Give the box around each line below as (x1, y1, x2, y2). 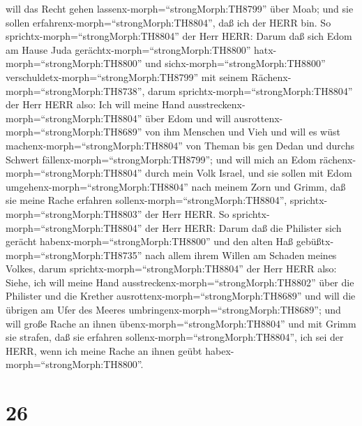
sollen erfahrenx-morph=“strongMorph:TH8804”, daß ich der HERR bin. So (6, 15, 331, 29)
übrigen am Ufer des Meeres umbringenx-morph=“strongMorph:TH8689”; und (6, 302, 341, 317)
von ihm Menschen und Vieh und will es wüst (145, 124, 340, 139)
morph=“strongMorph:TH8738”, (6, 83, 145, 98)
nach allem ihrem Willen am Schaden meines (145, 247, 337, 262)
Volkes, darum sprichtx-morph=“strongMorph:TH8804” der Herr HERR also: (6, 261, 337, 276)
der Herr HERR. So (145, 206, 229, 221)
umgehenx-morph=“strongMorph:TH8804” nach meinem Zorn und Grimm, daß (6, 179, 346, 193)
